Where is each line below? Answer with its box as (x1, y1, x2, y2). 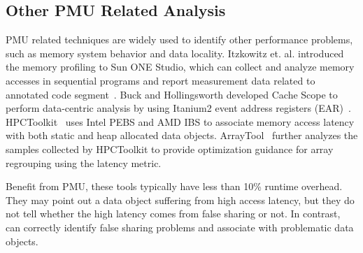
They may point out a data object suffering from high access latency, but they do (6, 192, 355, 207)
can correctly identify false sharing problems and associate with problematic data (6, 219, 354, 234)
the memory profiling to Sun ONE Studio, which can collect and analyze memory (6, 59, 355, 74)
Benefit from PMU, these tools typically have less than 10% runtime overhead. (6, 179, 343, 194)
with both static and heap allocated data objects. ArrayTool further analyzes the (6, 128, 358, 143)
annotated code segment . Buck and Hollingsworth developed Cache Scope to (6, 87, 338, 101)
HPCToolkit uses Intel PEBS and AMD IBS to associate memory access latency (6, 114, 355, 129)
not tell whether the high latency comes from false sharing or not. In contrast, (6, 206, 341, 221)
